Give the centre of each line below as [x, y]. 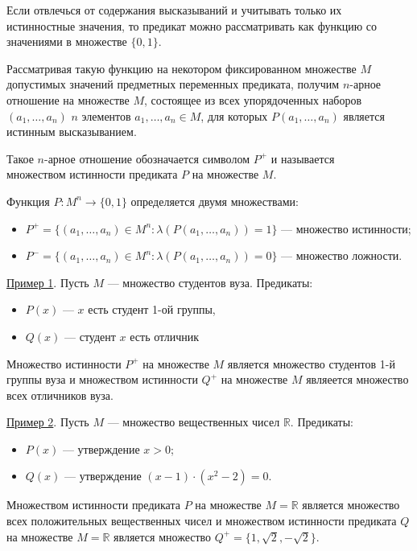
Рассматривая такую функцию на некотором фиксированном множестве [182, 68]
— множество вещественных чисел [194, 422]
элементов [106, 115]
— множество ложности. [342, 255]
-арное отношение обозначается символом [147, 158]
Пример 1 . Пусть [48, 282]
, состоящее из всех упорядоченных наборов [253, 99]
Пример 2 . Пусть [48, 422]
